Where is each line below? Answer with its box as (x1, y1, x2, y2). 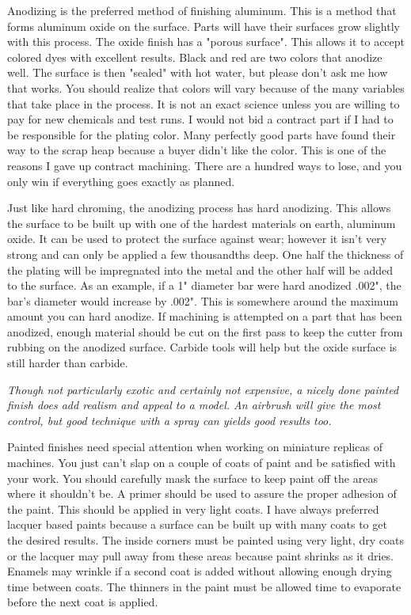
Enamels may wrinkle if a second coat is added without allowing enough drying (7, 563, 392, 579)
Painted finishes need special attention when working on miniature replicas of (7, 438, 382, 455)
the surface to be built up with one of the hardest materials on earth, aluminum (7, 214, 396, 231)
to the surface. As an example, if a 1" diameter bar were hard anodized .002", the (7, 277, 401, 294)
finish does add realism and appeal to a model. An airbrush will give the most (7, 397, 381, 413)
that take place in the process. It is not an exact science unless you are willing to (7, 95, 400, 112)
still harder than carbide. (7, 355, 128, 371)
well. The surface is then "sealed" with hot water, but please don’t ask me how (7, 64, 388, 81)
